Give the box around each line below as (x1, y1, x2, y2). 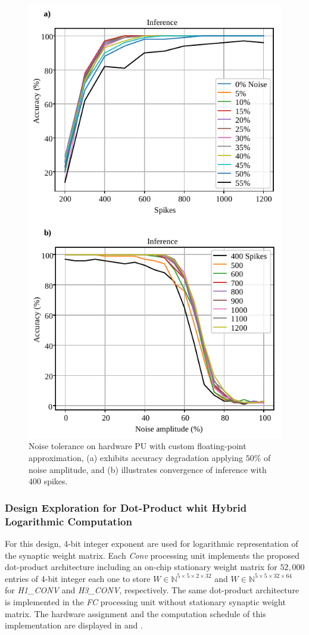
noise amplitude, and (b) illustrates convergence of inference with (29, 463, 267, 475)
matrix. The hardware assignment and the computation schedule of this (5, 607, 266, 620)
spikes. (43, 475, 68, 487)
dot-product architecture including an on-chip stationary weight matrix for (5, 561, 277, 573)
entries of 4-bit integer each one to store (5, 572, 151, 584)
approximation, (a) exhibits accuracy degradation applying (29, 452, 243, 464)
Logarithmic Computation (5, 513, 132, 528)
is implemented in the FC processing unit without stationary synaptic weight (5, 595, 286, 608)
